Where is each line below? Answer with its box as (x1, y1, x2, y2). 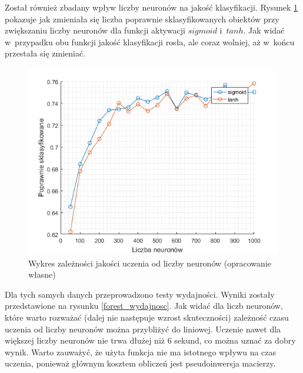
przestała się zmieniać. (5, 47, 86, 59)
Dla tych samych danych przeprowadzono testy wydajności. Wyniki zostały (5, 288, 275, 300)
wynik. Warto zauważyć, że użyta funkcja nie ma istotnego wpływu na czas (5, 345, 277, 358)
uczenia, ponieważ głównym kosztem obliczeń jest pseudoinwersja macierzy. (5, 357, 276, 369)
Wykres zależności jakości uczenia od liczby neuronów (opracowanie (28, 257, 271, 269)
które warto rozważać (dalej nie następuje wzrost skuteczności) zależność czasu (5, 311, 289, 323)
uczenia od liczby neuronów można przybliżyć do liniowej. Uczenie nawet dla (5, 322, 281, 335)
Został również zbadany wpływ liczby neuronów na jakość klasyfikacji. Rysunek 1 (5, 1, 298, 13)
